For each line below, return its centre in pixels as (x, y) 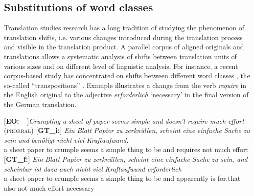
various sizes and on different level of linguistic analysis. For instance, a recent (121, 66)
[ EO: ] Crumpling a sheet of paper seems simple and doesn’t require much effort (124, 120)
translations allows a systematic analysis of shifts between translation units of (120, 56)
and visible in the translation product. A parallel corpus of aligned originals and (124, 47)
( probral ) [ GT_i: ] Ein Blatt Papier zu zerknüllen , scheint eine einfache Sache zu (127, 130)
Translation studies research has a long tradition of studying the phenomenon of (124, 28)
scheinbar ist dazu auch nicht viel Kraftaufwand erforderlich (93, 168)
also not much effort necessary (49, 187)
